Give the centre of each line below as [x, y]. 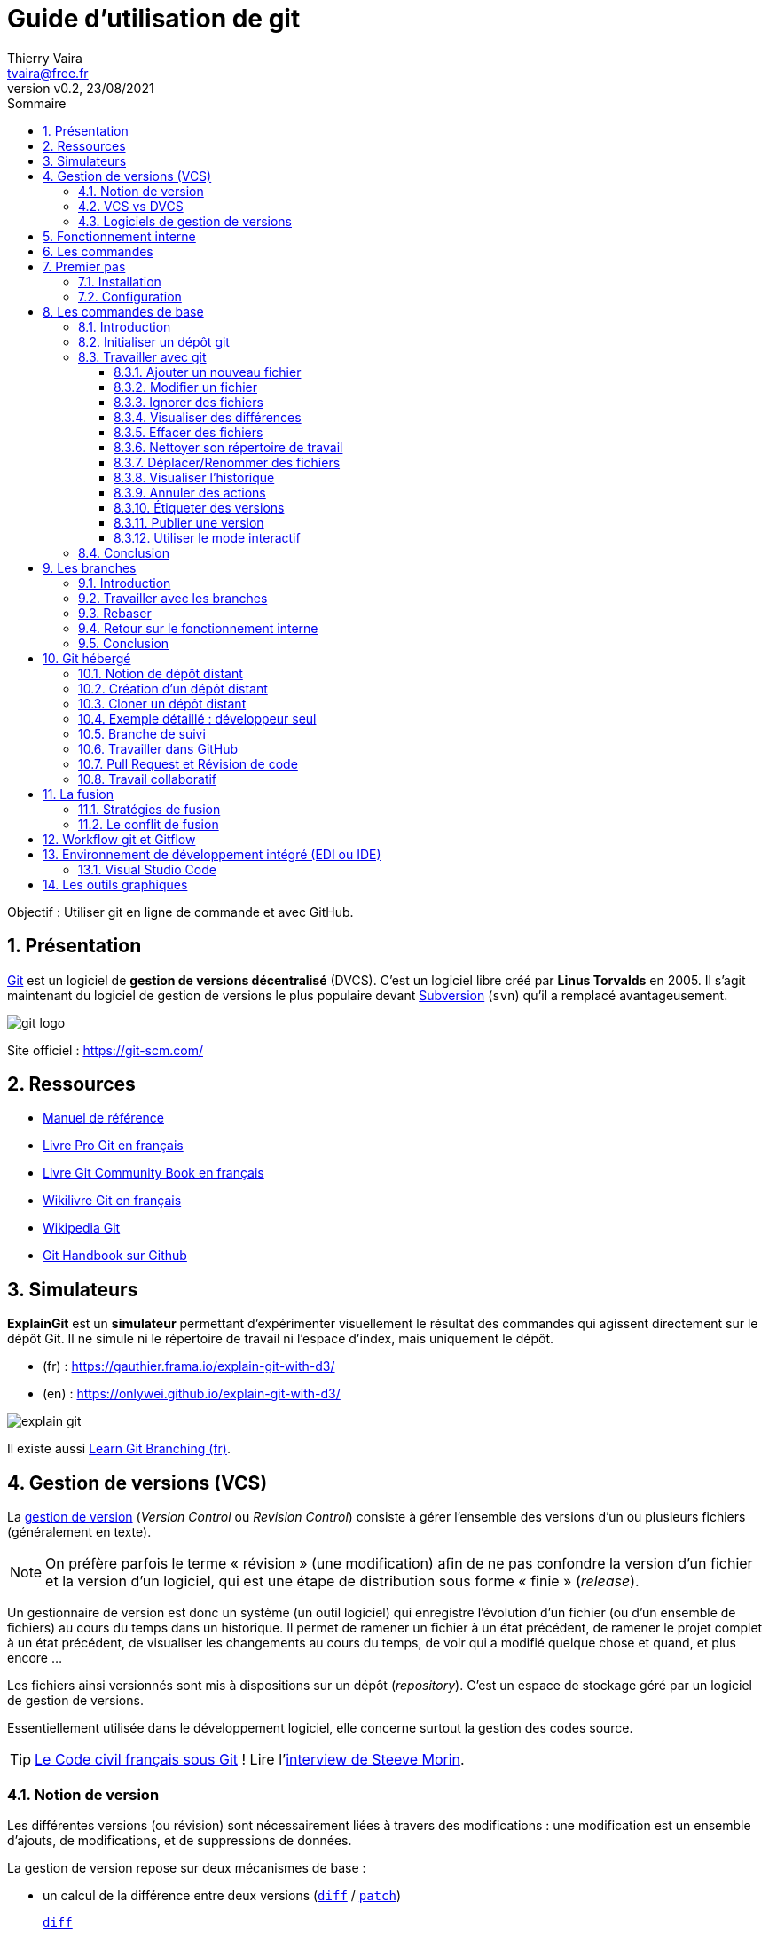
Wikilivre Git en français [112, 1201]
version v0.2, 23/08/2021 [81, 88]
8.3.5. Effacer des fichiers [188, 432]
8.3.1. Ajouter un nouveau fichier [208, 372]
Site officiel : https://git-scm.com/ [106, 1050]
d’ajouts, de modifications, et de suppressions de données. [180, 1840]
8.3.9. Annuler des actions [190, 492]
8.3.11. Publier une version [189, 522]
